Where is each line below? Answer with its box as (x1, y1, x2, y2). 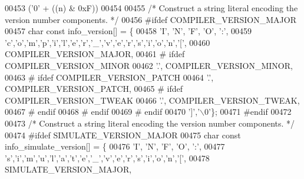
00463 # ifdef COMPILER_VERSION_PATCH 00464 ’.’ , (5, 71, 214, 83)
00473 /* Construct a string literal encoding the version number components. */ (5, 117, 295, 129)
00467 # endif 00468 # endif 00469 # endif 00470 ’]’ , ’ (5, 105, 200, 118)
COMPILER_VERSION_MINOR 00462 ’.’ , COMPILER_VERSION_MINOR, (5, 59, 293, 71)
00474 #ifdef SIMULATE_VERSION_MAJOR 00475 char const (5, 128, 241, 141)
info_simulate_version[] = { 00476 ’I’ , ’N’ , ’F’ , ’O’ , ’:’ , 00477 (5, 140, 225, 153)
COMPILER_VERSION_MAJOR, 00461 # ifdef (5, 48, 185, 60)
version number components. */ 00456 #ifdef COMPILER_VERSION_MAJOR (5, 13, 296, 25)
